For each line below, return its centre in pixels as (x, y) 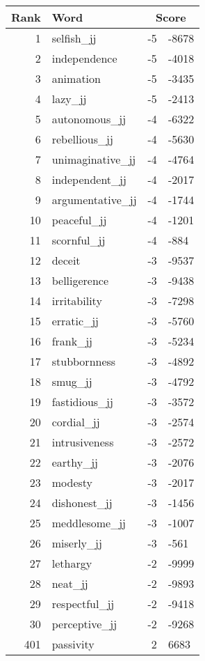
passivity (73, 644)
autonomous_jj (89, 119)
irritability (77, 301)
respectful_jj (83, 604)
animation (76, 78)
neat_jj (70, 583)
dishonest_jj (82, 503)
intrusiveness (83, 442)
